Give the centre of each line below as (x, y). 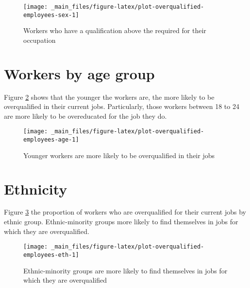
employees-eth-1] (51, 255)
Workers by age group (79, 73)
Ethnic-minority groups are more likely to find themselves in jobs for (125, 270)
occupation (40, 40)
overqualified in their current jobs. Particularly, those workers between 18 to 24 (122, 106)
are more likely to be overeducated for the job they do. (85, 116)
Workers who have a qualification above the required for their (115, 30)
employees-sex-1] (51, 15)
